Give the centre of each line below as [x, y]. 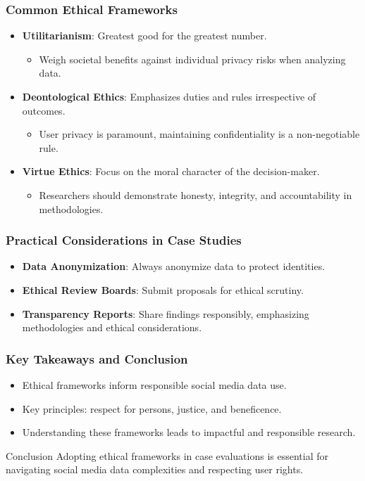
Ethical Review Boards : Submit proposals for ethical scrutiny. [163, 289]
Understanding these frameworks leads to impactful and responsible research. [189, 432]
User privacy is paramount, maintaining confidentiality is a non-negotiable [199, 134]
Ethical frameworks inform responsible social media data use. [154, 384]
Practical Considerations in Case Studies [124, 240]
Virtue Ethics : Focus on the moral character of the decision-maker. [171, 171]
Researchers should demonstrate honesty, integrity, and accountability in [196, 194]
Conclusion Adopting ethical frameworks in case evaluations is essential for [167, 455]
